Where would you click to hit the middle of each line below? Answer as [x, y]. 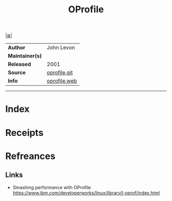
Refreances [30, 156]
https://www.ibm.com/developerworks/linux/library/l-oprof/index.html [86, 193]
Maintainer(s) [25, 56]
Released [19, 64]
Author [17, 48]
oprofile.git [60, 73]
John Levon [61, 48]
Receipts [24, 133]
